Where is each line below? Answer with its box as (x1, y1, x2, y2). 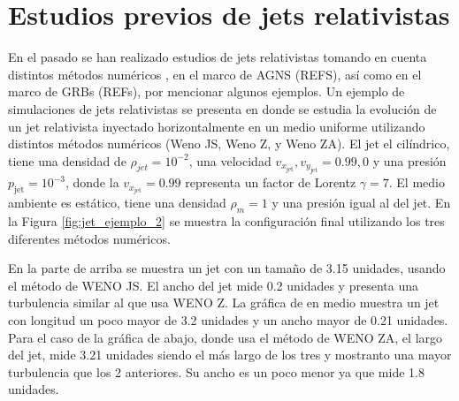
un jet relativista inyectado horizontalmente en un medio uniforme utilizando (8, 117, 425, 135)
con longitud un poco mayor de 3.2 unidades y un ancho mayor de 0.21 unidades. (8, 310, 448, 329)
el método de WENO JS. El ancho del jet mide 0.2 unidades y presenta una (8, 276, 418, 294)
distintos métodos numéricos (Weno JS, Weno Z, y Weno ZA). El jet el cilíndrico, (8, 134, 450, 153)
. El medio (388, 173, 445, 192)
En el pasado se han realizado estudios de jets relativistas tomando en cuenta (8, 48, 427, 66)
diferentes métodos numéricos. (8, 229, 171, 247)
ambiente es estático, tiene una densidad (8, 193, 226, 212)
